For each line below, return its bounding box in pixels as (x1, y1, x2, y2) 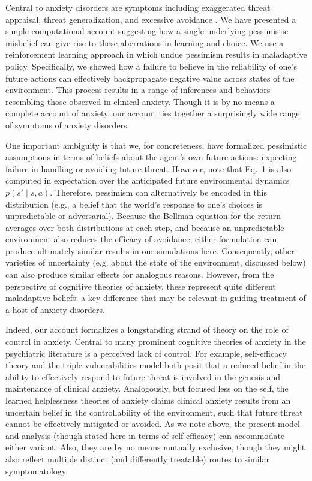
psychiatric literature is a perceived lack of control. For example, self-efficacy (5, 347, 287, 359)
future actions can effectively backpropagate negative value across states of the (5, 71, 295, 84)
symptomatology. (5, 464, 68, 477)
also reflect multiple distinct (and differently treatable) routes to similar (5, 452, 269, 465)
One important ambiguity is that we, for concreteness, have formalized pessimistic (5, 139, 307, 151)
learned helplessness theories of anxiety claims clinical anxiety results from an (5, 394, 291, 406)
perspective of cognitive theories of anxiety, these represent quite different (5, 279, 276, 292)
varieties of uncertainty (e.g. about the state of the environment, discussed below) (5, 256, 306, 269)
